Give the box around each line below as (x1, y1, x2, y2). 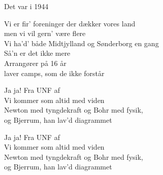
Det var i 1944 (4, 1, 49, 11)
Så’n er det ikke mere (4, 48, 71, 58)
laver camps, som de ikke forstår (4, 67, 105, 78)
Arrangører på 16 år (4, 57, 67, 68)
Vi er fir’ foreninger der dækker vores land (4, 18, 136, 28)
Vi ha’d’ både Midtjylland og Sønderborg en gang (4, 38, 159, 48)
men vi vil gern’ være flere (4, 28, 86, 39)
